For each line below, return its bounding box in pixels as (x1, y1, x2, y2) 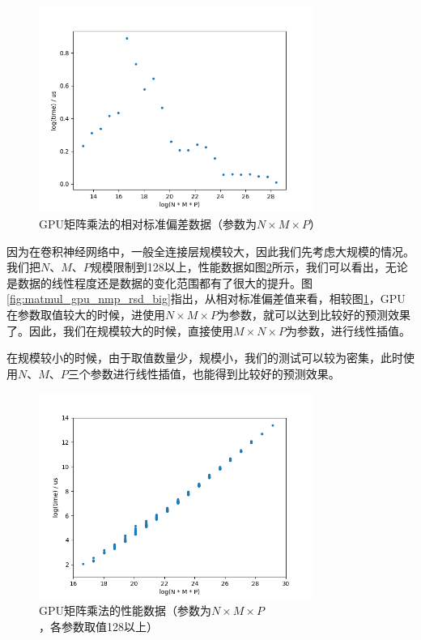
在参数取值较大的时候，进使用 (6, 305, 165, 322)
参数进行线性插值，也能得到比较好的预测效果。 (90, 365, 340, 382)
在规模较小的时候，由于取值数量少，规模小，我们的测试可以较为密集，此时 (6, 349, 403, 366)
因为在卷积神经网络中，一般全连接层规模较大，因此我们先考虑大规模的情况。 (6, 242, 415, 259)
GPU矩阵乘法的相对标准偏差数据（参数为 (39, 215, 257, 232)
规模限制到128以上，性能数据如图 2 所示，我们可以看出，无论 (90, 258, 408, 275)
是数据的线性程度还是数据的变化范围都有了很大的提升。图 (6, 274, 313, 291)
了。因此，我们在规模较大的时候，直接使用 (6, 322, 233, 339)
